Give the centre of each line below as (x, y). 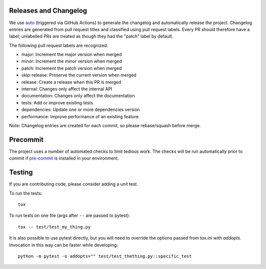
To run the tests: (26, 193)
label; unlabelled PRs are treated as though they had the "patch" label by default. (91, 36)
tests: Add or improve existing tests (57, 102)
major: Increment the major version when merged (71, 55)
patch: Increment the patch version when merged (72, 68)
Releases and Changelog (48, 11)
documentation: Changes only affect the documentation (78, 96)
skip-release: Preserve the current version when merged (79, 75)
